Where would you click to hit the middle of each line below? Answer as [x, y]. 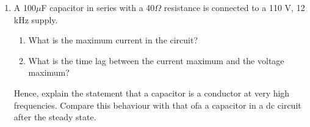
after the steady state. [55, 117]
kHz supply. [36, 19]
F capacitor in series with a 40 [98, 7]
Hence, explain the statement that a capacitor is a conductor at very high [152, 93]
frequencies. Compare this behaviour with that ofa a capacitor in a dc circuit [157, 105]
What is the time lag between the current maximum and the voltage [156, 60]
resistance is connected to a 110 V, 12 [234, 7]
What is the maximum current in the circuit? [113, 40]
